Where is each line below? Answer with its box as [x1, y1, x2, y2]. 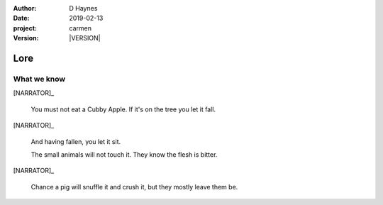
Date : [13, 14, 30, 23]
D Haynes [69, 4, 98, 12]
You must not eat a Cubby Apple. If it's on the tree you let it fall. [30, 105, 216, 113]
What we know [13, 74, 66, 84]
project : [13, 23, 37, 32]
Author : [13, 4, 37, 12]
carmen [69, 23, 92, 32]
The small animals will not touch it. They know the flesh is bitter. [30, 150, 218, 159]
